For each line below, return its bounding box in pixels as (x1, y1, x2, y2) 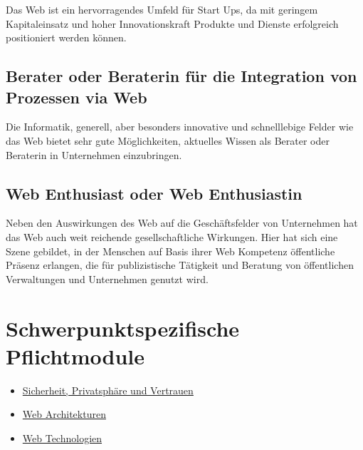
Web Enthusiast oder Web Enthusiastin (6, 182, 302, 204)
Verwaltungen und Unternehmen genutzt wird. (6, 271, 209, 286)
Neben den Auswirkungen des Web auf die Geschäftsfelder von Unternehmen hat (6, 215, 358, 230)
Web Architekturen (22, 406, 106, 421)
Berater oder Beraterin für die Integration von (6, 65, 357, 87)
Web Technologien (22, 430, 102, 445)
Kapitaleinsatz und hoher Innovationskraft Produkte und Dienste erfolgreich (6, 16, 339, 31)
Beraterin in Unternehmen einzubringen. (6, 147, 182, 162)
